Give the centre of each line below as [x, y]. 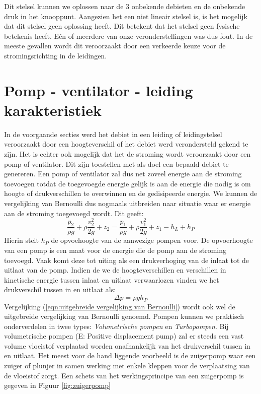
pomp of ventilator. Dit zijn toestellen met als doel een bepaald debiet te [116, 163]
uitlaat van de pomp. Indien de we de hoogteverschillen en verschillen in [115, 270]
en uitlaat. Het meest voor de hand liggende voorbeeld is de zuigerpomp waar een [130, 355]
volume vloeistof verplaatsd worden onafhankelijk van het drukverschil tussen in [127, 345]
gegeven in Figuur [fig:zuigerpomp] [57, 385]
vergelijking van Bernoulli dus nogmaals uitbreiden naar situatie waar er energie [127, 203]
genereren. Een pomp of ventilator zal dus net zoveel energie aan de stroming [123, 174]
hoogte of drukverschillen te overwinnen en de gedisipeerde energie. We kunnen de [131, 193]
